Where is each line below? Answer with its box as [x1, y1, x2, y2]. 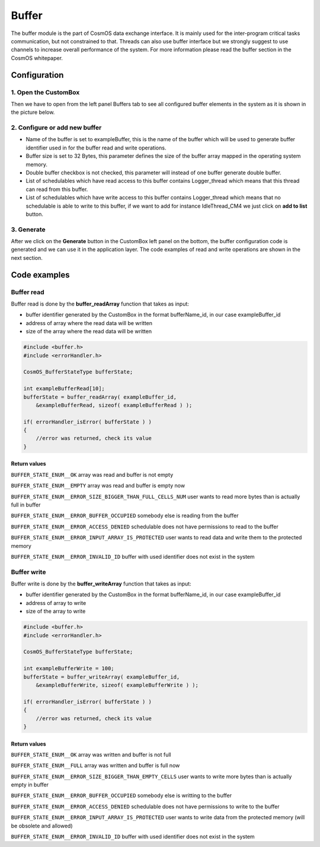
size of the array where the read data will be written [25, 328, 152, 335]
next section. [11, 254, 43, 261]
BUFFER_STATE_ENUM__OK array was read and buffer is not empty [11, 471, 174, 478]
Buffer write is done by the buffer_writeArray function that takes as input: [11, 580, 192, 587]
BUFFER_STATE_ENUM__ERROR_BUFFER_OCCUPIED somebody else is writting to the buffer [11, 792, 232, 799]
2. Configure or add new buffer [11, 123, 102, 132]
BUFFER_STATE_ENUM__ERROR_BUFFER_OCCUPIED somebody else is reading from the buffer [11, 512, 239, 519]
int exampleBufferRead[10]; [23, 386, 105, 392]
